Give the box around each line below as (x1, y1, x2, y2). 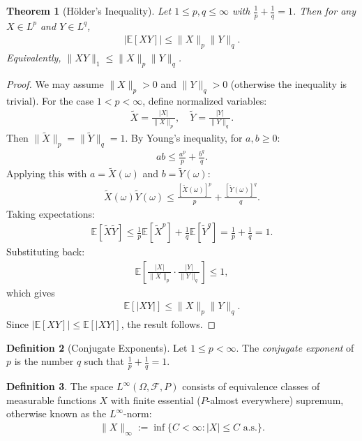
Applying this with (6, 166, 87, 181)
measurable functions (6, 392, 96, 407)
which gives (6, 285, 55, 299)
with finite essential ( (110, 392, 201, 407)
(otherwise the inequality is (230, 77, 347, 91)
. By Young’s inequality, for (125, 130, 243, 145)
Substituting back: (6, 244, 85, 259)
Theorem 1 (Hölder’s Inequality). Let (6, 3, 172, 17)
